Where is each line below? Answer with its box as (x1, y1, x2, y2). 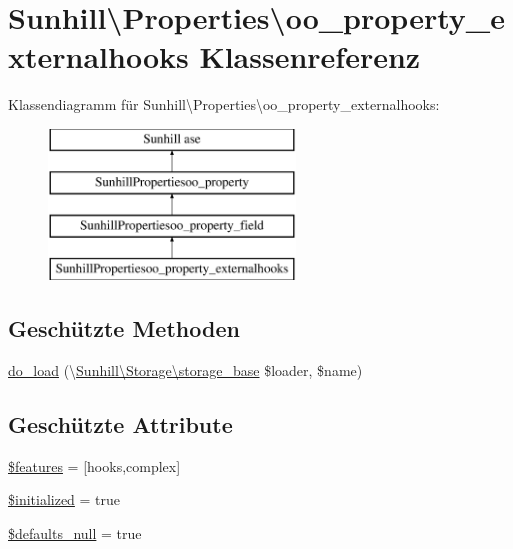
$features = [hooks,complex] (8, 455, 181, 476)
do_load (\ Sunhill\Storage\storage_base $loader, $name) (8, 359, 363, 380)
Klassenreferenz (199, 36, 421, 77)
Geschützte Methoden (8, 313, 240, 344)
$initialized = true (8, 489, 121, 510)
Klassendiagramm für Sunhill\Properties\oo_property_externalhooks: (8, 94, 440, 115)
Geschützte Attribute (8, 408, 233, 439)
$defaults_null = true (8, 522, 142, 543)
